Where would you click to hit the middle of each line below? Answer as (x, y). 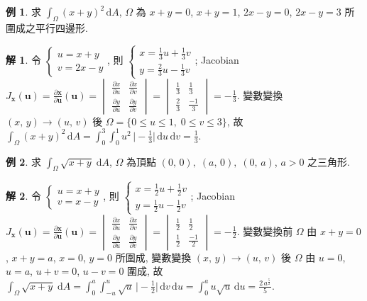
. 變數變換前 (265, 231)
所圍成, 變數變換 (153, 257)
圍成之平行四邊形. (47, 27)
